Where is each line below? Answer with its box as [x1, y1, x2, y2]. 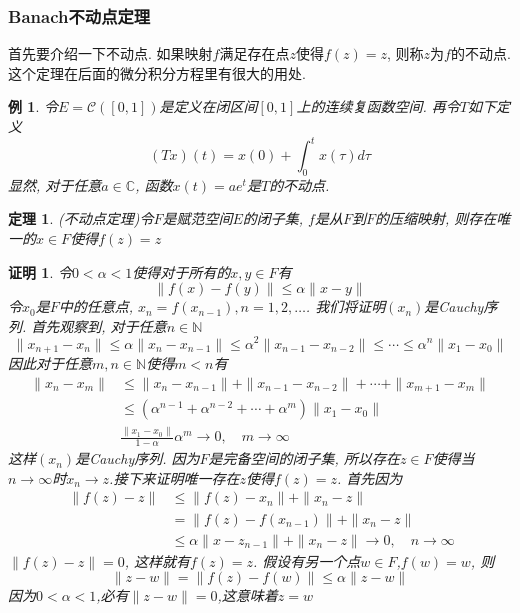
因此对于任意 [8, 352, 92, 373]
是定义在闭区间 [159, 96, 258, 117]
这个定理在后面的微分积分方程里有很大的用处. [8, 62, 306, 83]
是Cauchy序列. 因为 [75, 448, 200, 469]
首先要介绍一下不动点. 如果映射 [8, 43, 213, 64]
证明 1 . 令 [8, 261, 72, 282]
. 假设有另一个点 [253, 550, 361, 571]
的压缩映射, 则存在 [375, 208, 497, 229]
